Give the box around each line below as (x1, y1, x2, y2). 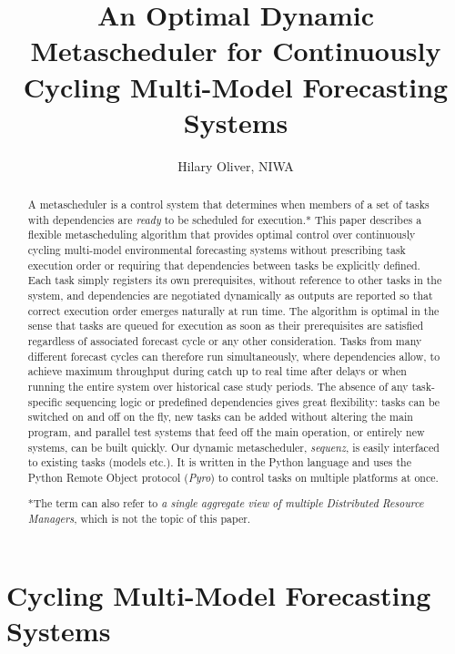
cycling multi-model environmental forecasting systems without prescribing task (27, 242, 406, 258)
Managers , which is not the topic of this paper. (27, 511, 251, 526)
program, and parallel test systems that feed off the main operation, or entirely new (27, 424, 425, 439)
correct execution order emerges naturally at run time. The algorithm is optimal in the (27, 302, 440, 318)
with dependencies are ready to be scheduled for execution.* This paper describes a (27, 211, 422, 227)
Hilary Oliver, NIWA (177, 156, 294, 175)
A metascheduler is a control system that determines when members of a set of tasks (27, 197, 430, 212)
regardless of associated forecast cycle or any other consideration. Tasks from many (27, 332, 422, 348)
